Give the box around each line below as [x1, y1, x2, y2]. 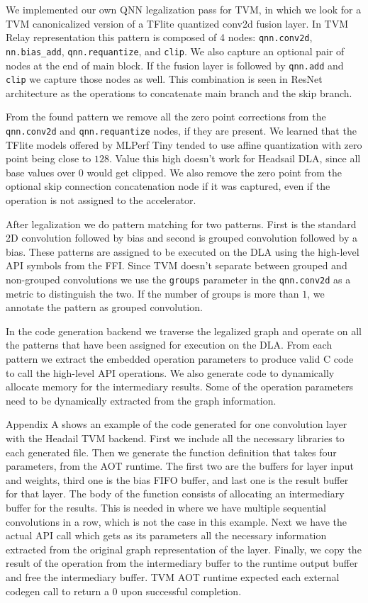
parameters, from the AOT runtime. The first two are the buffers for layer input [6, 458, 354, 473]
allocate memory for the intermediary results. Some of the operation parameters [6, 379, 354, 394]
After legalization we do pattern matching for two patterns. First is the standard [6, 216, 357, 231]
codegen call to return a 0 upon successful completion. [6, 583, 242, 598]
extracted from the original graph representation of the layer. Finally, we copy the [6, 541, 362, 556]
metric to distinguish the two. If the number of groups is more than [6, 286, 299, 300]
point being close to [6, 151, 91, 166]
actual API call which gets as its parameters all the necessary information [6, 528, 327, 543]
